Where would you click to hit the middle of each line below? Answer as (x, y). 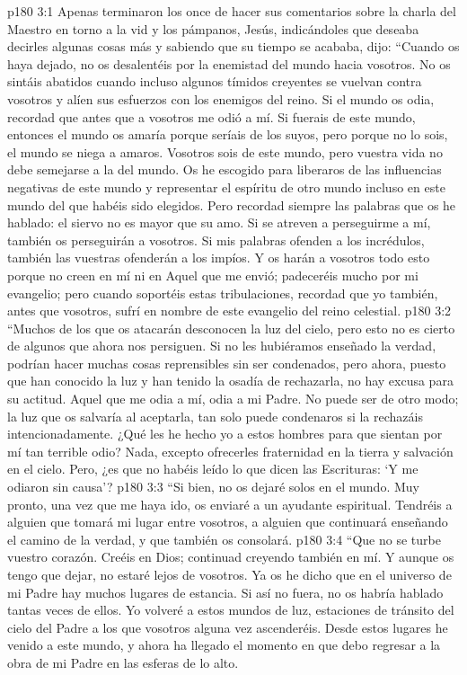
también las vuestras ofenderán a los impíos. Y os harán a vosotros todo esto (219, 258)
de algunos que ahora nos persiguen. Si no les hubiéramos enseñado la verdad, (222, 346)
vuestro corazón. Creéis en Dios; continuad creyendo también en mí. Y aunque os (231, 557)
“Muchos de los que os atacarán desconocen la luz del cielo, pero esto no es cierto (231, 328)
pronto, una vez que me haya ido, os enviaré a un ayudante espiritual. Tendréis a (230, 504)
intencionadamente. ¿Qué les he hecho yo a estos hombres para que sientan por (225, 434)
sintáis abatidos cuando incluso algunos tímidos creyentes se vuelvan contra (215, 81)
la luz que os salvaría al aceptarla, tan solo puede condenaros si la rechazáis (215, 416)
